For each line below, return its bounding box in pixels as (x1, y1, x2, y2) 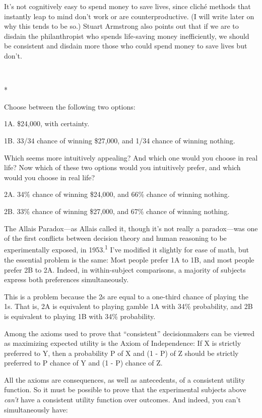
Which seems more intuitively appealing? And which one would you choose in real (4, 152, 258, 163)
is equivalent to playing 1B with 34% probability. (4, 310, 156, 321)
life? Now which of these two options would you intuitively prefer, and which (4, 162, 241, 173)
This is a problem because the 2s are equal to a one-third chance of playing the (4, 291, 248, 301)
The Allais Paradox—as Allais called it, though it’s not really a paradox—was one (4, 223, 258, 233)
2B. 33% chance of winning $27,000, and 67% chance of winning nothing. (4, 205, 230, 216)
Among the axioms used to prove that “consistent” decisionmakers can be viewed (4, 328, 255, 338)
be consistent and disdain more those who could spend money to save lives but (4, 40, 247, 51)
